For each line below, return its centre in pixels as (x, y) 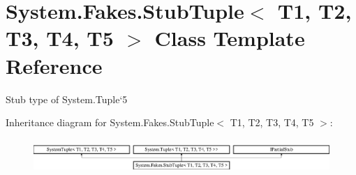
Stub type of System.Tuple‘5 (67, 99)
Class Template (230, 38)
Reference (54, 65)
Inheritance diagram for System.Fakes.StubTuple (110, 122)
